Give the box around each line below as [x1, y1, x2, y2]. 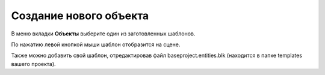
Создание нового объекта [11, 9, 149, 22]
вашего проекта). [11, 60, 57, 67]
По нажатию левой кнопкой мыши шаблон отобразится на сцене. [11, 41, 181, 48]
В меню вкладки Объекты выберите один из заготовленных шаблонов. [11, 30, 196, 37]
